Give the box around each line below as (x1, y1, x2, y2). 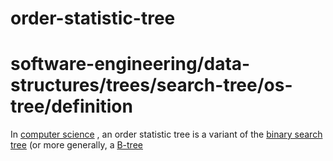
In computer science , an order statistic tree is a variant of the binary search (10, 128, 323, 141)
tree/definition (10, 95, 133, 118)
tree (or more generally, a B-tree (10, 139, 143, 151)
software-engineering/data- (10, 53, 251, 76)
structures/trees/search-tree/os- (10, 74, 293, 97)
